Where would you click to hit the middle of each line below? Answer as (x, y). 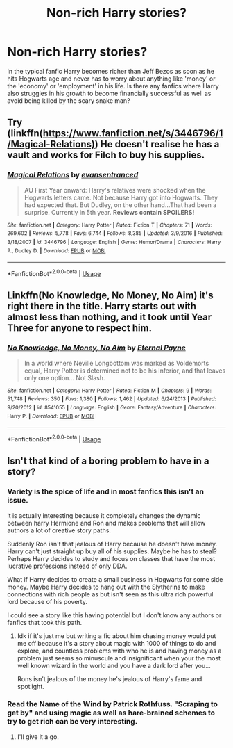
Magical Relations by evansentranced (73, 175)
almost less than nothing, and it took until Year (110, 317)
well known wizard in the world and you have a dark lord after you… (114, 665)
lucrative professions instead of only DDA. (67, 566)
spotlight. (31, 686)
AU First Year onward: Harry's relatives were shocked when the (115, 190)
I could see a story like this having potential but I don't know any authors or (114, 615)
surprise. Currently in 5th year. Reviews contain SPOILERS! (109, 212)
